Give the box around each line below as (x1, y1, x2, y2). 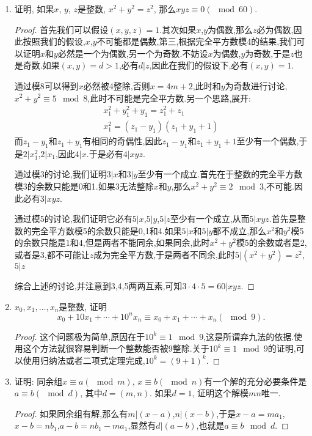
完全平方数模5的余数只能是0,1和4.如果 (31, 224, 182, 237)
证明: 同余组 (14, 374, 63, 387)
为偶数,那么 (208, 23, 253, 35)
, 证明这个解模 (192, 386, 249, 399)
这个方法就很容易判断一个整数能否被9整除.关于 (23, 342, 209, 355)
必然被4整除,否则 (83, 79, 150, 92)
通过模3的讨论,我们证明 (14, 168, 107, 180)
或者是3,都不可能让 (14, 248, 90, 261)
